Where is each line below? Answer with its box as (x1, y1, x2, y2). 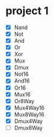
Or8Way (14, 97, 35, 104)
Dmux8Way (14, 124, 43, 131)
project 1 (5, 4, 49, 18)
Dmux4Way (14, 117, 43, 125)
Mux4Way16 (14, 104, 45, 111)
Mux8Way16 (14, 111, 45, 118)
